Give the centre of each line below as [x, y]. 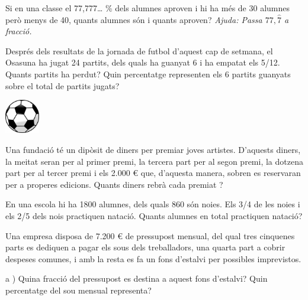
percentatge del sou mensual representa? [78, 290]
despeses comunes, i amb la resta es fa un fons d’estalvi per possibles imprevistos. [153, 258]
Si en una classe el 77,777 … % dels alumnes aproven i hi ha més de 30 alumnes [147, 8]
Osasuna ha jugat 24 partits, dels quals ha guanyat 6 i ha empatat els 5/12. [143, 62]
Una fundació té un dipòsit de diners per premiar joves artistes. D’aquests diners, [153, 149]
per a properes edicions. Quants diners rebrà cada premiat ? [114, 184]
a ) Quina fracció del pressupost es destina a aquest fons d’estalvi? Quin [137, 278]
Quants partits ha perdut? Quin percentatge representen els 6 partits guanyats [148, 74]
